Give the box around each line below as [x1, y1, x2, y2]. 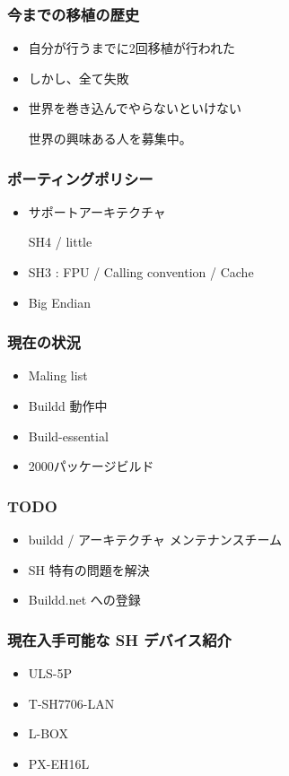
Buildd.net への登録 [28, 590, 141, 609]
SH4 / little [28, 232, 92, 251]
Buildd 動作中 [28, 397, 108, 414]
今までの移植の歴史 [7, 3, 140, 25]
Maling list [28, 366, 88, 385]
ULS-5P [28, 664, 73, 682]
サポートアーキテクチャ [28, 202, 166, 221]
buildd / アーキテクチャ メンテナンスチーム [28, 530, 283, 548]
